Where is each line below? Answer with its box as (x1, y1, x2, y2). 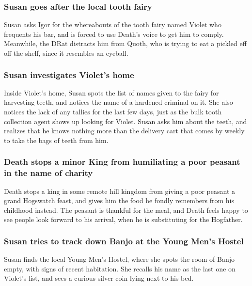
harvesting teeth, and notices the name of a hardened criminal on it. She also (4, 97, 233, 107)
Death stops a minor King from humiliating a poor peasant (4, 156, 240, 168)
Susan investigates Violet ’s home (4, 68, 134, 80)
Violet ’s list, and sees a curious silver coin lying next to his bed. (4, 273, 194, 283)
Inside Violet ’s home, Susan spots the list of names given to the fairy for (4, 87, 219, 97)
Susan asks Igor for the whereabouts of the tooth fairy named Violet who (4, 19, 221, 30)
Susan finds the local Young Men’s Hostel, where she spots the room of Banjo (4, 254, 235, 264)
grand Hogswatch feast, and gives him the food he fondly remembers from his (4, 195, 234, 206)
